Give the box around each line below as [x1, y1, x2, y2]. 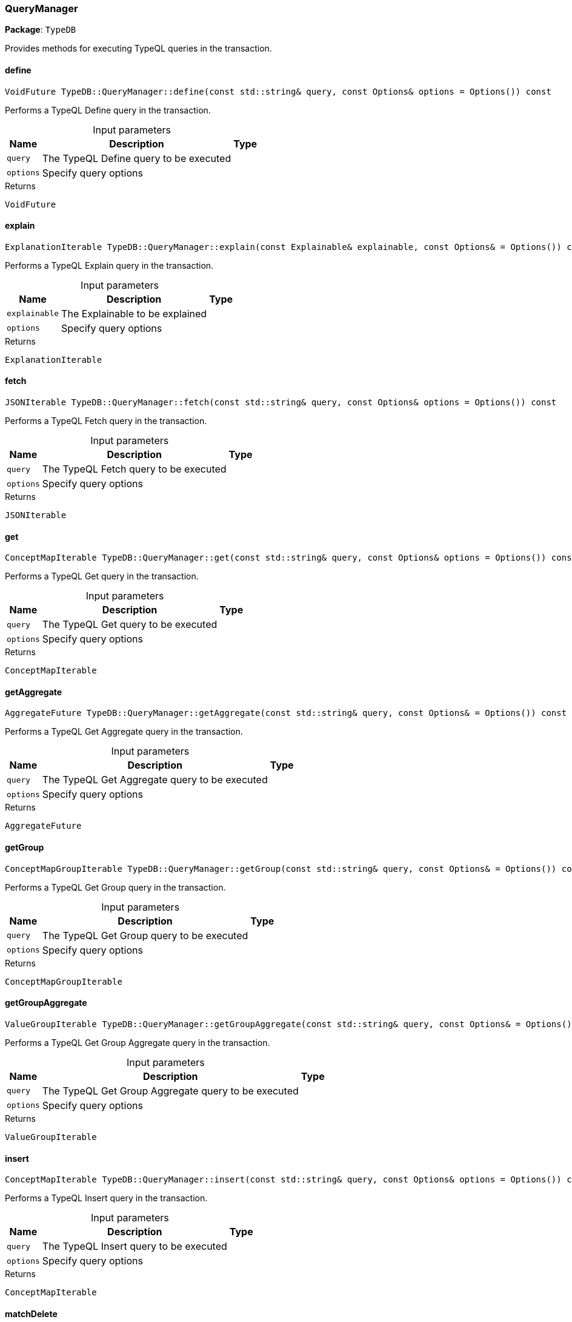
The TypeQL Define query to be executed [42, 152, 231, 164]
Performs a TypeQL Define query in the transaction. [5, 104, 211, 115]
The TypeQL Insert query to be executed [42, 1240, 227, 1253]
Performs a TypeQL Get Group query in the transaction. [5, 882, 226, 892]
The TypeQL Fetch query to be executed [42, 463, 227, 476]
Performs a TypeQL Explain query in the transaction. [5, 260, 214, 271]
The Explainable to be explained [61, 307, 207, 320]
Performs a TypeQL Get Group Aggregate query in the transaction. [5, 1037, 270, 1048]
